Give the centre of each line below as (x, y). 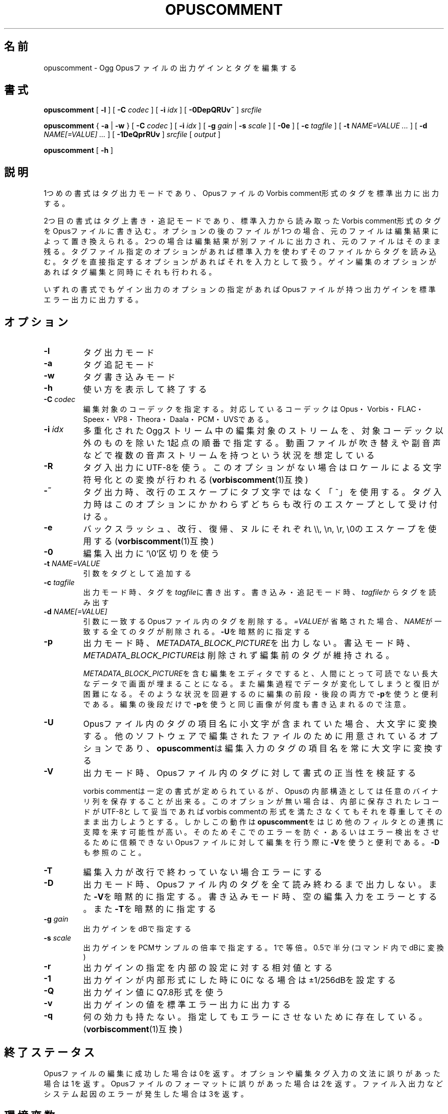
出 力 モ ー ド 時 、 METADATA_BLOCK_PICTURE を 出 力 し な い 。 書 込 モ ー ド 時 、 (249, 643)
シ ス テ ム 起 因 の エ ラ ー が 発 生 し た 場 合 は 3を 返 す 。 (146, 1094)
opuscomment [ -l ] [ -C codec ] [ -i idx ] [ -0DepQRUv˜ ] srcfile (153, 110)
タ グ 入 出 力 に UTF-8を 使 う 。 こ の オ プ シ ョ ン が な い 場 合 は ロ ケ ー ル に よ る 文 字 (262, 468)
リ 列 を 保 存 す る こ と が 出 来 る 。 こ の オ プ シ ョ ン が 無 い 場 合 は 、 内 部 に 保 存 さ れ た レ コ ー (261, 801)
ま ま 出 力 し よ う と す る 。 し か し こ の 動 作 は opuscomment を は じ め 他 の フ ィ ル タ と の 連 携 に (263, 822)
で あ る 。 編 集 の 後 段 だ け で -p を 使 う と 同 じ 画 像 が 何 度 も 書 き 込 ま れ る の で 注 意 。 (247, 704)
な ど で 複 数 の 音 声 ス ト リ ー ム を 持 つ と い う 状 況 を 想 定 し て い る (229, 455)
